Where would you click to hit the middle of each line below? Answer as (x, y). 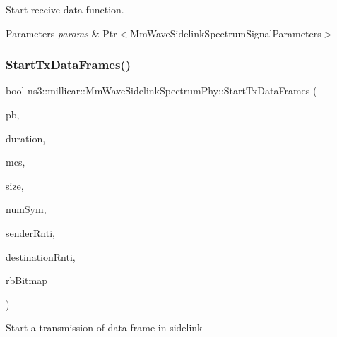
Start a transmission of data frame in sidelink (104, 327)
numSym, (26, 209)
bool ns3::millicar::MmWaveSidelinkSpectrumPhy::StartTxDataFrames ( (161, 91)
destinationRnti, (41, 256)
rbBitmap (26, 280)
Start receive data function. (65, 9)
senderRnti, (30, 232)
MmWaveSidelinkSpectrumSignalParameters (226, 33)
